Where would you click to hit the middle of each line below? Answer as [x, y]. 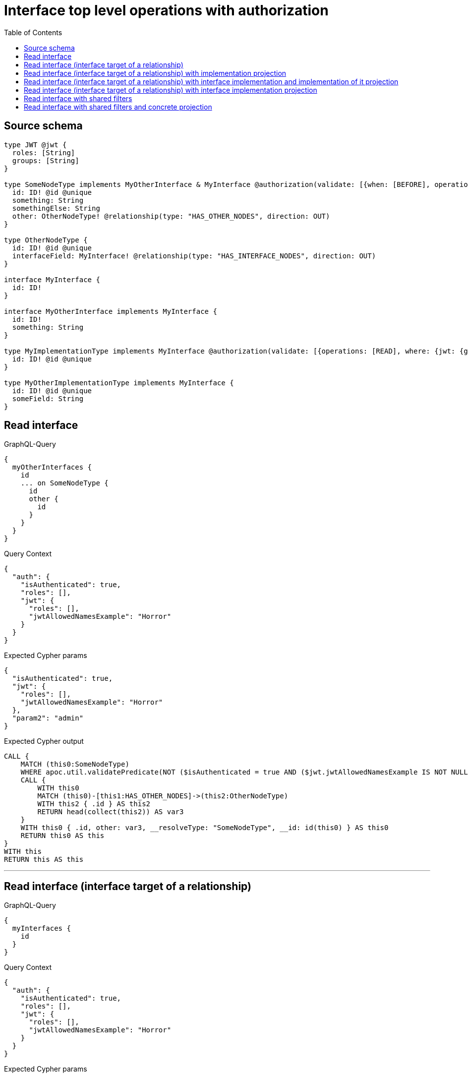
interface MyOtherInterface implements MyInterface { [111, 311]
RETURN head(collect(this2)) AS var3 [111, 812]
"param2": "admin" [48, 718]
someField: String [48, 398]
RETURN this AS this [44, 860]
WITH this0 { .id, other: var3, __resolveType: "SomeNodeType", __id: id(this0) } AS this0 [205, 828]
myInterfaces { [41, 928]
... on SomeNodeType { [64, 483]
